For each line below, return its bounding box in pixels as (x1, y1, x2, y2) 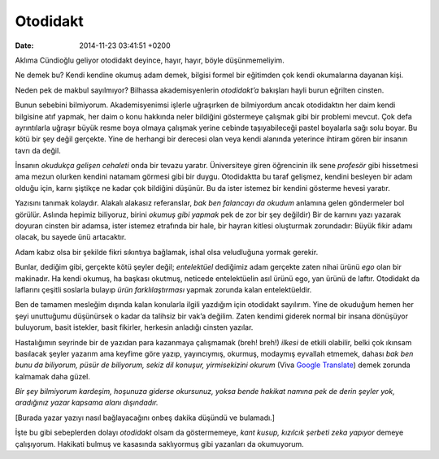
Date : (15, 41, 34, 50)
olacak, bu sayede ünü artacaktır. (15, 232, 127, 242)
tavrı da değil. (15, 145, 61, 155)
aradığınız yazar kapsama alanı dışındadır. (15, 398, 159, 408)
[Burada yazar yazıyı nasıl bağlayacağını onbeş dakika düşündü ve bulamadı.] (15, 413, 276, 422)
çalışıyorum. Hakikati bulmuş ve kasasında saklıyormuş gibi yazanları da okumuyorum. (15, 439, 304, 448)
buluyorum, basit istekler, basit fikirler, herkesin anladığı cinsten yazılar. (15, 323, 254, 332)
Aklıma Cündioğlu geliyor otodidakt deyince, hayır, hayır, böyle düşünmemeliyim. (15, 55, 285, 65)
